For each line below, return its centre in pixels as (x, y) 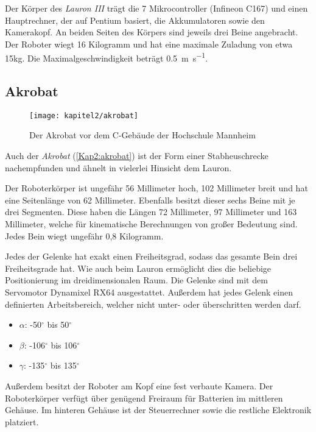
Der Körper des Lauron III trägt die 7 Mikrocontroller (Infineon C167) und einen (156, 8)
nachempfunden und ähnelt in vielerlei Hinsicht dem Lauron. (118, 167)
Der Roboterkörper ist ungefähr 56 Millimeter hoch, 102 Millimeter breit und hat (156, 188)
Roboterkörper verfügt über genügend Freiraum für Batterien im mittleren (144, 398)
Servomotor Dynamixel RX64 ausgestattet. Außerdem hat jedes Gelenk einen (149, 292)
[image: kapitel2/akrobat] (84, 115)
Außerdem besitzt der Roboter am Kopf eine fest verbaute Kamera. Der (139, 385)
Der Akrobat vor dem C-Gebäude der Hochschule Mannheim (142, 135)
